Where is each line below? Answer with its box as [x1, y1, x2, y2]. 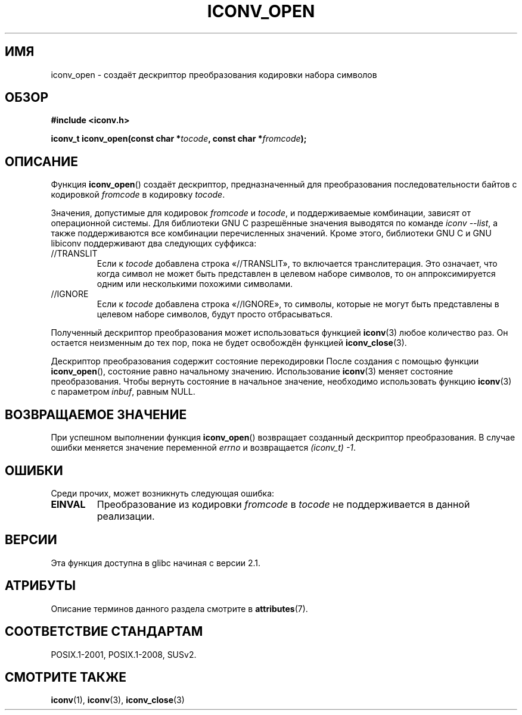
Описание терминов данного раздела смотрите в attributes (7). [51, 603, 308, 614]
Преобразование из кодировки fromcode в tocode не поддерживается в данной [97, 498, 470, 510]
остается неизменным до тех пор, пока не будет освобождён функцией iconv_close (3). [51, 338, 407, 348]
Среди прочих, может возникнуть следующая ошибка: [51, 488, 275, 498]
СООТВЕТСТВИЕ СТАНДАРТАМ [5, 624, 203, 639]
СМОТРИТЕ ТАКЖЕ [5, 669, 127, 685]
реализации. [97, 510, 155, 522]
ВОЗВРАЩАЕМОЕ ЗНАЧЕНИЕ [5, 407, 187, 422]
